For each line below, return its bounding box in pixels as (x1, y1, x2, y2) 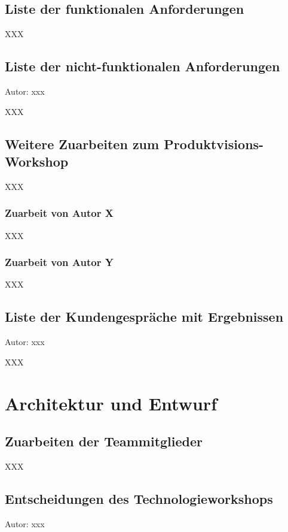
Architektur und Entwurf (5, 391, 217, 415)
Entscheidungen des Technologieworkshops (5, 489, 273, 507)
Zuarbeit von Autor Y (5, 255, 114, 270)
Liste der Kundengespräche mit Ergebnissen (5, 307, 284, 326)
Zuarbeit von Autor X (5, 205, 114, 220)
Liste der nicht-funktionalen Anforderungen (5, 57, 280, 75)
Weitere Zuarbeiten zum (5, 134, 160, 153)
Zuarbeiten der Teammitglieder (5, 432, 203, 451)
